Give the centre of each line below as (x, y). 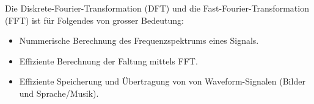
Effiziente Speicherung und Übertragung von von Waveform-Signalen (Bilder (162, 81)
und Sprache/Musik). (59, 93)
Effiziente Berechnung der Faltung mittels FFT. (108, 61)
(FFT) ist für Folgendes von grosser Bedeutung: (94, 20)
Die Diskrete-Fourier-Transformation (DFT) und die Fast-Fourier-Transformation (157, 8)
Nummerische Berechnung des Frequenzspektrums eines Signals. (139, 40)
